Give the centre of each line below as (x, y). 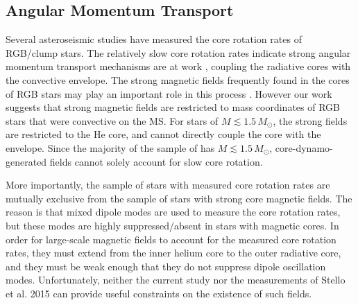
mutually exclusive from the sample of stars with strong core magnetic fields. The (179, 198)
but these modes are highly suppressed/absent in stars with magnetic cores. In (172, 225)
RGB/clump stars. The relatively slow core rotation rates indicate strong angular (178, 52)
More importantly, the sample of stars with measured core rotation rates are (168, 185)
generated (26, 161)
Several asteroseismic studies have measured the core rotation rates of (154, 39)
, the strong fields (310, 120)
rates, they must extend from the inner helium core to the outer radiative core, (173, 253)
